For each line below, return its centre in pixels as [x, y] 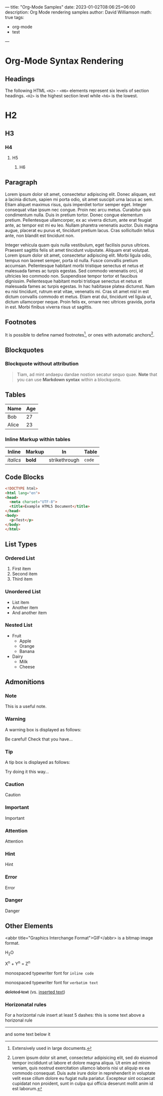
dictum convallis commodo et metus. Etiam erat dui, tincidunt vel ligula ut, [79, 297]
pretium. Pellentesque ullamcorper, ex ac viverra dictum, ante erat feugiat [78, 220]
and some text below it [28, 1034]
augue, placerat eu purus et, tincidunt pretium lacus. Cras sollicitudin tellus [80, 230]
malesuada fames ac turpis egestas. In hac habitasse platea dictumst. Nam [80, 286]
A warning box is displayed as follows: [43, 729]
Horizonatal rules [26, 1005]
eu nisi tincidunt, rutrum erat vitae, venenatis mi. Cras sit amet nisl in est [77, 291]
